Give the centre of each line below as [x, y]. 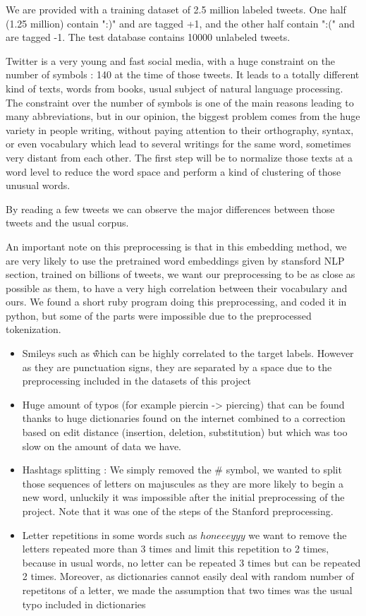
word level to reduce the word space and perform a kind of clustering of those [173, 171]
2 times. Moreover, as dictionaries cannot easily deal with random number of [188, 576]
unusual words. [38, 185]
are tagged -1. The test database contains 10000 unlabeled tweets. [148, 37]
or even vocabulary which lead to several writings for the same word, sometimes [178, 144]
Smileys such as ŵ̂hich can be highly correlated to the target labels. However [188, 353]
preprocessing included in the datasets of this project [136, 381]
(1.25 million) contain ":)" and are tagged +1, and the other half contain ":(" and [181, 23]
